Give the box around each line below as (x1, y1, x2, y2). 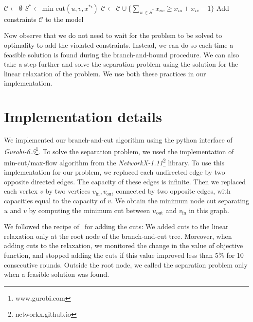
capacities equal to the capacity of (4, 195, 106, 205)
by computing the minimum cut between (29, 205, 150, 215)
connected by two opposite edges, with (116, 186, 231, 196)
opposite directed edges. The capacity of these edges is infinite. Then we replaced (4, 176, 246, 186)
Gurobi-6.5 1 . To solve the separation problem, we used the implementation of (4, 144, 234, 156)
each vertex (4, 186, 38, 196)
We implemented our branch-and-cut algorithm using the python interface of (4, 135, 233, 145)
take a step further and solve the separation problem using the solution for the (4, 59, 238, 69)
